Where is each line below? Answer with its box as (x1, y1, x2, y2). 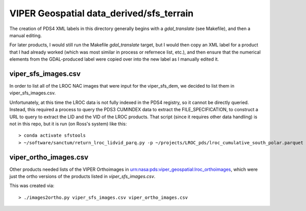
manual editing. (9, 32, 42, 38)
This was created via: (9, 182, 55, 189)
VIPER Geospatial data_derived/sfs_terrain (9, 8, 194, 19)
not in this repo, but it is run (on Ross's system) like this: (9, 120, 127, 127)
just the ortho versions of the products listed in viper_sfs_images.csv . (9, 173, 156, 179)
